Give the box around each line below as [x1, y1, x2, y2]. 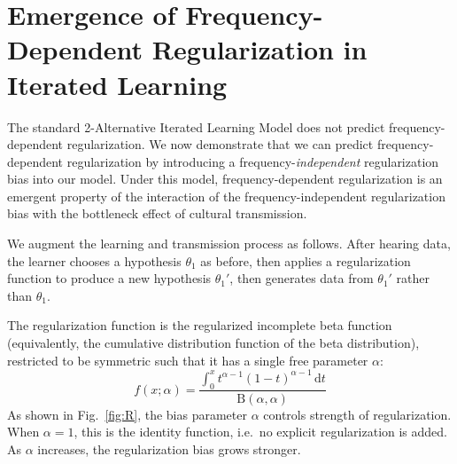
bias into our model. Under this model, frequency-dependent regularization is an [7, 169, 443, 188]
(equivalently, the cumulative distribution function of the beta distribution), [7, 334, 420, 352]
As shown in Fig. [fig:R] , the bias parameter [7, 405, 247, 423]
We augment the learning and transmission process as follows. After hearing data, [7, 234, 451, 253]
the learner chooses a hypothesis [7, 251, 182, 270]
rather [396, 269, 430, 287]
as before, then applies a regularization [200, 251, 411, 270]
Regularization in [151, 31, 368, 67]
